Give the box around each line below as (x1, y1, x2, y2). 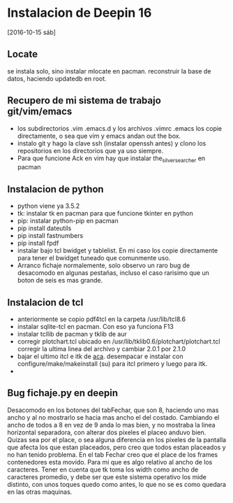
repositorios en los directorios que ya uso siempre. (17, 146, 164, 155)
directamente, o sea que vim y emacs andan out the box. (17, 132, 181, 140)
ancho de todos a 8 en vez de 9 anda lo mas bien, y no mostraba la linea (7, 420, 216, 429)
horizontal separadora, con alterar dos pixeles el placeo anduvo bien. (7, 428, 206, 437)
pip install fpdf (17, 239, 59, 248)
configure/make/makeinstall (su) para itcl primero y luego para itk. (17, 359, 208, 368)
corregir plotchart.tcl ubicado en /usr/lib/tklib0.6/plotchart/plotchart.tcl (17, 337, 220, 346)
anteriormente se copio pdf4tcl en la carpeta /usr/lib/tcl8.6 (17, 315, 186, 323)
